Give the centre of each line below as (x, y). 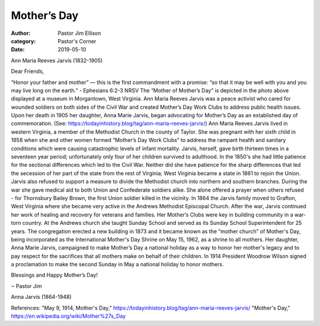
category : (23, 41)
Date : (18, 50)
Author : (21, 33)
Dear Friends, (28, 72)
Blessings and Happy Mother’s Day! (54, 275)
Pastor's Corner (77, 41)
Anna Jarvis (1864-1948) (41, 297)
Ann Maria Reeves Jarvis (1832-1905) (57, 60)
